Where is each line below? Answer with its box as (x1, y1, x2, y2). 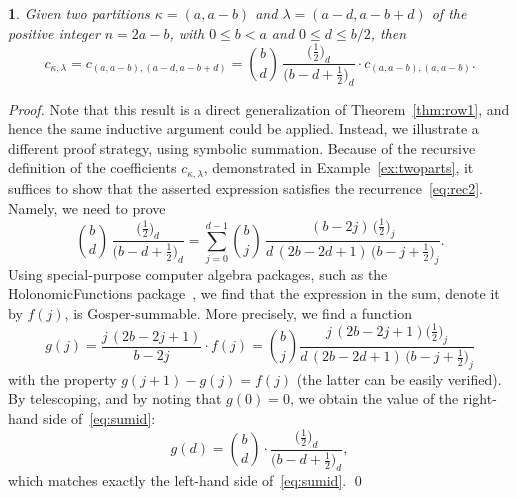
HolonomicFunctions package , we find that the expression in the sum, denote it (8, 283, 500, 304)
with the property (8, 368, 117, 389)
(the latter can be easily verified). (296, 368, 502, 389)
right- (462, 388, 497, 409)
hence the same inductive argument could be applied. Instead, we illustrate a (8, 118, 479, 139)
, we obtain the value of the (289, 388, 459, 409)
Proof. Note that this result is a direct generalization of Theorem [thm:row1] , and (8, 98, 510, 119)
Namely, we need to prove (8, 197, 166, 218)
